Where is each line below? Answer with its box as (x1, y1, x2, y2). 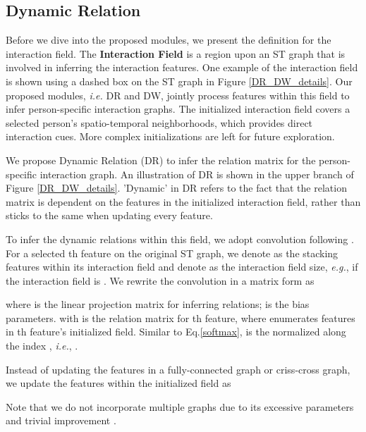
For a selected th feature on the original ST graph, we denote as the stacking (6, 245, 338, 260)
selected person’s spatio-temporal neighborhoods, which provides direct (6, 115, 313, 130)
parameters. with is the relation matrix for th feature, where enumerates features (6, 310, 355, 325)
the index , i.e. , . (6, 338, 78, 353)
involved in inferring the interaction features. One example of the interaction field (6, 60, 358, 75)
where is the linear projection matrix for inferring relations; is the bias (6, 297, 310, 311)
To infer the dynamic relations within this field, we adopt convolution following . (6, 231, 354, 246)
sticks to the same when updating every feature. (6, 208, 213, 223)
